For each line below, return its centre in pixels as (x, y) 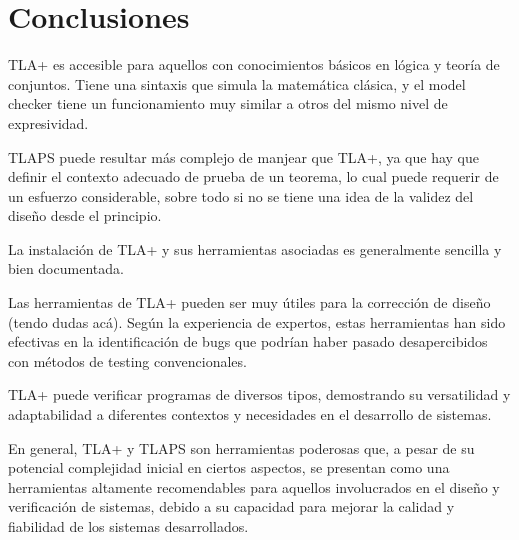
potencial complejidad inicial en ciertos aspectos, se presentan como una (229, 467)
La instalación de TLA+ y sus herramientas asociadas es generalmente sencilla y (255, 248)
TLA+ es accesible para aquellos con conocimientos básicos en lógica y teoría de (254, 64)
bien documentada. (66, 268)
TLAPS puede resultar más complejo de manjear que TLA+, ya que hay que (244, 156)
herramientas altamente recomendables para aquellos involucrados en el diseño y (254, 486)
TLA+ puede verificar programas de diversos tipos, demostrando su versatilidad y (259, 394)
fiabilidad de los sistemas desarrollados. (128, 526)
